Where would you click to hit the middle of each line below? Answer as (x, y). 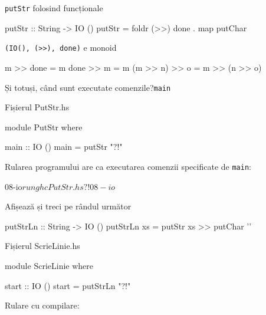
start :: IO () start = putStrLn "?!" (68, 285)
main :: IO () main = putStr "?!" (64, 147)
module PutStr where (44, 127)
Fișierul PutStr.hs (37, 107)
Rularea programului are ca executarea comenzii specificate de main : (128, 166)
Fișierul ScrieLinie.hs (42, 246)
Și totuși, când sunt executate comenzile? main (88, 87)
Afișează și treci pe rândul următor (68, 206)
